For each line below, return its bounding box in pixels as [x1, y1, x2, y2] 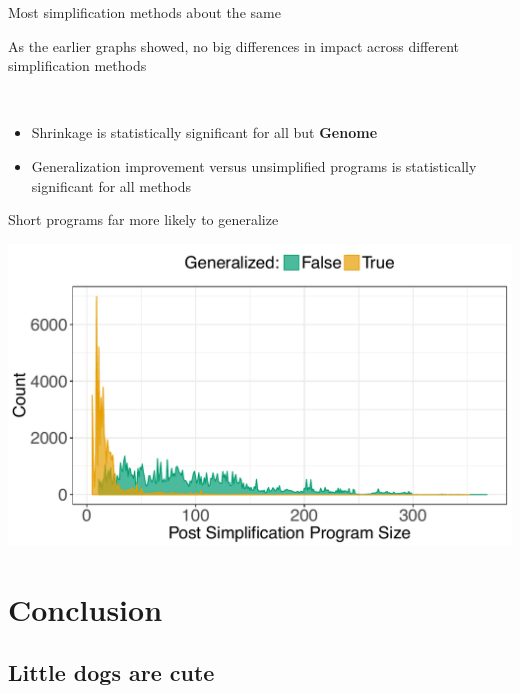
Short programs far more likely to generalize [8, 209, 279, 230]
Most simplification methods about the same [8, 2, 281, 22]
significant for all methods [31, 175, 192, 196]
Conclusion [8, 588, 163, 629]
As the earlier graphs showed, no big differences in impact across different [8, 35, 459, 56]
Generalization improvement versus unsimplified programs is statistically [31, 155, 477, 176]
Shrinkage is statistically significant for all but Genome [31, 122, 378, 143]
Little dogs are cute [8, 657, 215, 688]
